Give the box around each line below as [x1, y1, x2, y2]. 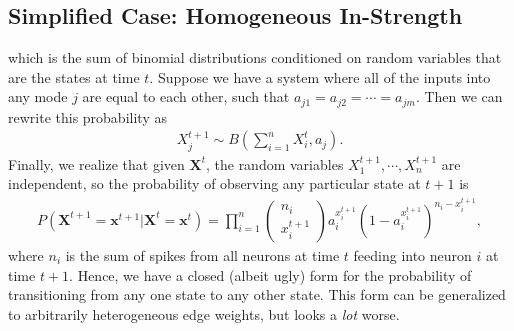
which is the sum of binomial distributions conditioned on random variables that [8, 47, 502, 68]
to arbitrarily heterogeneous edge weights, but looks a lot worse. [8, 303, 400, 324]
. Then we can [415, 86, 503, 107]
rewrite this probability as [8, 106, 167, 127]
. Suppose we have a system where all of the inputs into [149, 66, 491, 87]
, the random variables [205, 153, 344, 174]
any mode [8, 86, 68, 107]
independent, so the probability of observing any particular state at [8, 173, 421, 194]
